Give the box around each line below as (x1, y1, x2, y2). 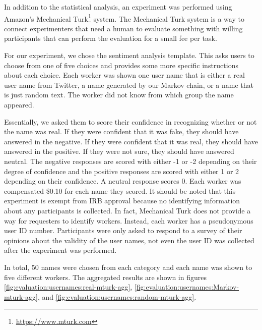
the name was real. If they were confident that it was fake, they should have (4, 126, 239, 137)
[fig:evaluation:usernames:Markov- (134, 282, 239, 292)
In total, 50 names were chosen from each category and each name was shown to (4, 261, 252, 272)
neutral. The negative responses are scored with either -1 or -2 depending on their (4, 155, 257, 166)
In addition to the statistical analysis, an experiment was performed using (4, 2, 232, 12)
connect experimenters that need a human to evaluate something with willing (4, 23, 243, 33)
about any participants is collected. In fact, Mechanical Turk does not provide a (4, 205, 251, 215)
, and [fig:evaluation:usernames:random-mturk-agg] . (37, 291, 196, 302)
